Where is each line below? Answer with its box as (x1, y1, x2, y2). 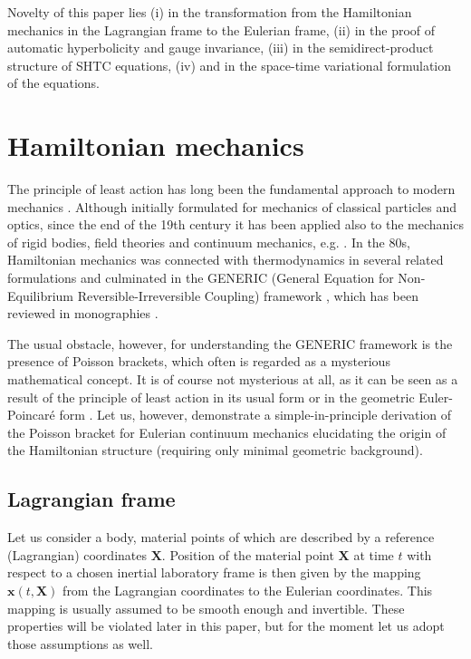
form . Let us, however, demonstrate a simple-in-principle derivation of (59, 405, 452, 424)
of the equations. (7, 73, 100, 92)
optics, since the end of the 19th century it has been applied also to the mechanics (7, 215, 464, 234)
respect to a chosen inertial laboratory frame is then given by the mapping (7, 563, 421, 582)
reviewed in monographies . (7, 304, 159, 323)
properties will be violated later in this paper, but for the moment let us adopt (7, 616, 445, 635)
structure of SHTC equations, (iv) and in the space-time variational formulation (7, 55, 452, 74)
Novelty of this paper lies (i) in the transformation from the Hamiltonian (7, 3, 412, 21)
